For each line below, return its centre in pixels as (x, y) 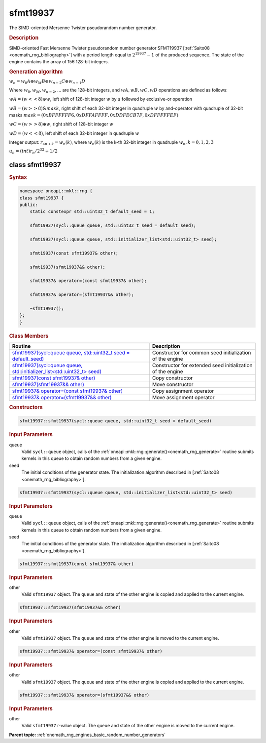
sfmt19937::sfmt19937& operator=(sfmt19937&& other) (84, 695)
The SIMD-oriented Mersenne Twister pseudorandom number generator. (83, 28)
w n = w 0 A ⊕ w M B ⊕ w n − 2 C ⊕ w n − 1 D (47, 82)
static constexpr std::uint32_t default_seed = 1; (92, 212)
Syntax (18, 177)
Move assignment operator (183, 397)
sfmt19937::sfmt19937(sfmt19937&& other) (70, 607)
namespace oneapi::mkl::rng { (56, 191)
